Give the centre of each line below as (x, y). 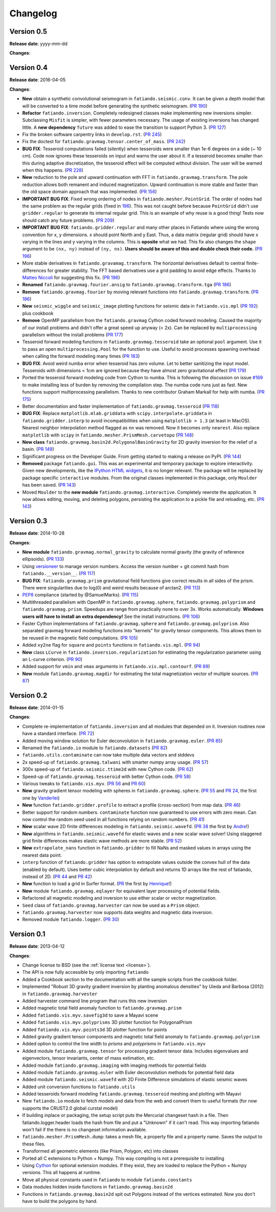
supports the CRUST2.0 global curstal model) (70, 1108)
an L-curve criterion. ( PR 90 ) (52, 659)
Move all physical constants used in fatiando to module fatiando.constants (107, 1180)
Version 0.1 (27, 934)
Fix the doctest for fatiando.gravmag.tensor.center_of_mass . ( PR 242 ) (104, 142)
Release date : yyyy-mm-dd (38, 44)
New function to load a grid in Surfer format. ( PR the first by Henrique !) (97, 884)
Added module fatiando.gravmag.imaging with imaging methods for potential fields (114, 1065)
